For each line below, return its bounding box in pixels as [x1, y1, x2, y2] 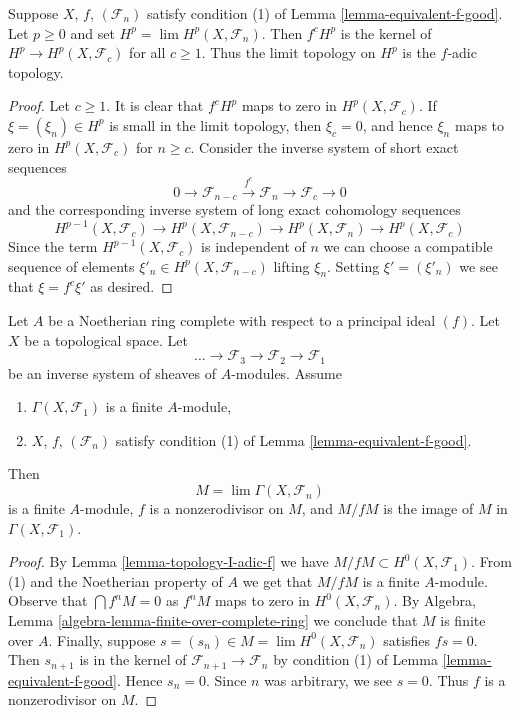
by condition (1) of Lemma [273, 649, 438, 670]
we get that [242, 570, 313, 591]
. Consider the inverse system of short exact [190, 136, 459, 157]
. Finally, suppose [48, 629, 156, 650]
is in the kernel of [79, 649, 187, 670]
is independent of [201, 236, 306, 257]
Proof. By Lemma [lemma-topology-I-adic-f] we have [8, 551, 329, 572]
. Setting [327, 255, 380, 276]
